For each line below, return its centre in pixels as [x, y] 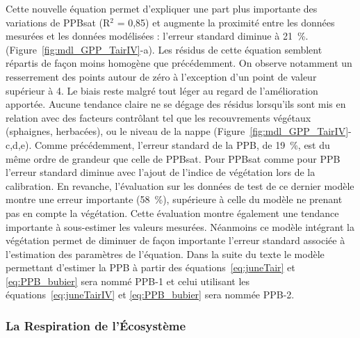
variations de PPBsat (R [58, 22]
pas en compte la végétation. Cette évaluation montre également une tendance [172, 212]
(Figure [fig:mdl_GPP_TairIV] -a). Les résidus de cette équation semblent [164, 49]
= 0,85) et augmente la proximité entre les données [226, 22]
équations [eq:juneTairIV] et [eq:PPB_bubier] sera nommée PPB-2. [150, 295]
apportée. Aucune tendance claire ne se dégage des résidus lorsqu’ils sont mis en [176, 104]
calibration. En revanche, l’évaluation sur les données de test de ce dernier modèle [180, 185]
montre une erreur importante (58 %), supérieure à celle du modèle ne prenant [174, 199]
